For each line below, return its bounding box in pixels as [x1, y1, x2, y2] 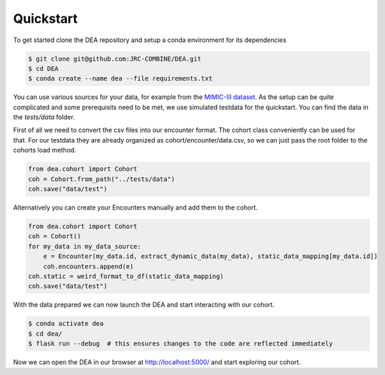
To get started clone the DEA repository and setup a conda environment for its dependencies [13, 36, 287, 44]
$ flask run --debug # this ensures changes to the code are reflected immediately [28, 339, 333, 348]
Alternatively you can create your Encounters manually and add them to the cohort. [13, 203, 258, 212]
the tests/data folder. [13, 113, 75, 121]
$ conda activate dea [28, 319, 104, 328]
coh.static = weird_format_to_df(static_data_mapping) [28, 272, 224, 280]
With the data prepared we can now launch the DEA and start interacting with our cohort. [13, 300, 274, 309]
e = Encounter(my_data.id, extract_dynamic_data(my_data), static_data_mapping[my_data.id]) [43, 252, 378, 260]
